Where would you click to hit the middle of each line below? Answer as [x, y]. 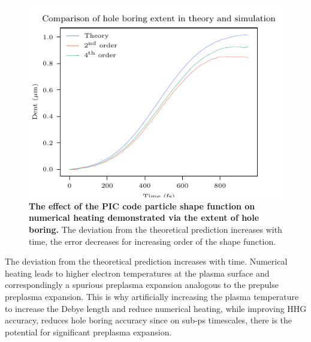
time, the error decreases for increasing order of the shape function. [153, 241]
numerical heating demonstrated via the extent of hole [144, 217]
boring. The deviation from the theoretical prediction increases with [155, 229]
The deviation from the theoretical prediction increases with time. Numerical [146, 261]
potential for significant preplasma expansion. [88, 331]
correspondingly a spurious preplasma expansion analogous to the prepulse [142, 285]
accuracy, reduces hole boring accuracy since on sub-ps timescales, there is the [149, 320]
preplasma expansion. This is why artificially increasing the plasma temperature [152, 296]
